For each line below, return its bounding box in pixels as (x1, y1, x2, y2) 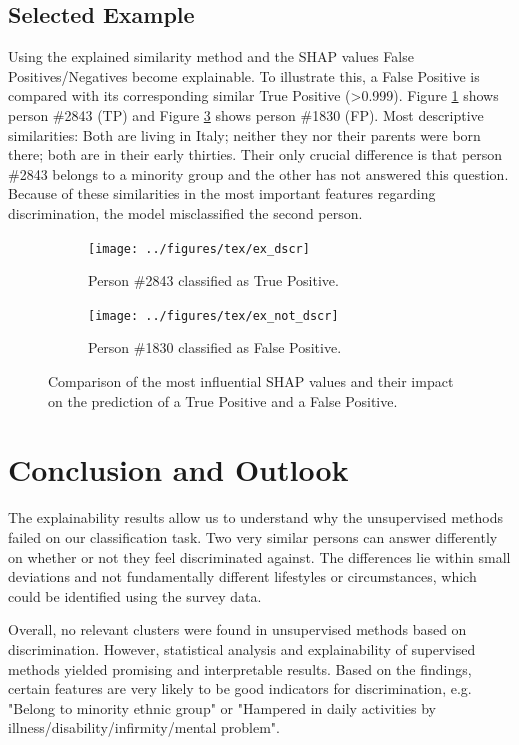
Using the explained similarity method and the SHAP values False (8, 46, 414, 67)
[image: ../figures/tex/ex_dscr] (88, 241, 310, 256)
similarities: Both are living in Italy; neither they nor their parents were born (8, 124, 481, 145)
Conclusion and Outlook (8, 449, 349, 490)
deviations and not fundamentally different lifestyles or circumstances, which (8, 566, 477, 587)
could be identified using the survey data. (8, 585, 262, 606)
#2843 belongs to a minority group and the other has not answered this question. (8, 163, 509, 184)
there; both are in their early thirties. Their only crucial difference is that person (8, 144, 503, 165)
